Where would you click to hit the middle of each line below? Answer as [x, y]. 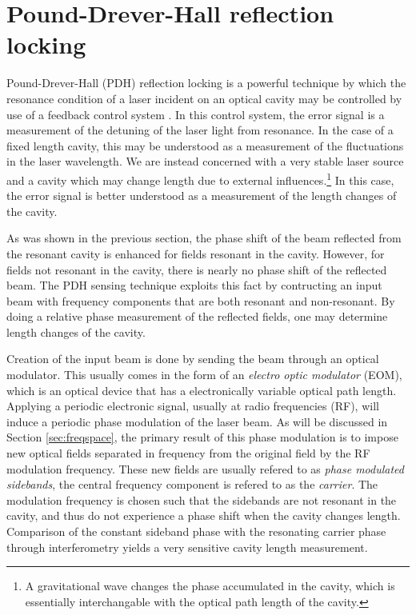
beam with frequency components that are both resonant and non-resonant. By [201, 300]
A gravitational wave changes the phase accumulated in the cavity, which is [210, 586]
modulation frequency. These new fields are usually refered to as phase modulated [205, 468]
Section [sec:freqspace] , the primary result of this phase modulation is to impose [202, 437]
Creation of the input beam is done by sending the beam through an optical [193, 359]
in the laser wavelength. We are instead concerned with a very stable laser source [205, 161]
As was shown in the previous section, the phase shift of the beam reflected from [204, 238]
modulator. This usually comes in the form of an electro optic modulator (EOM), [204, 375]
